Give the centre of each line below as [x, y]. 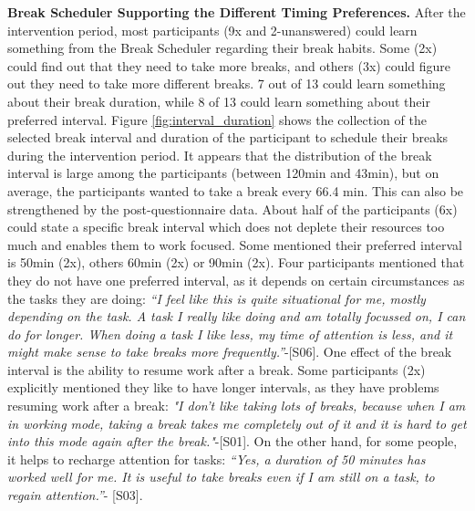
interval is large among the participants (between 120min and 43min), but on [223, 173]
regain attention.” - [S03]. [75, 495]
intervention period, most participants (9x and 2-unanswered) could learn [212, 30]
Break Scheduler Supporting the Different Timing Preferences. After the [237, 12]
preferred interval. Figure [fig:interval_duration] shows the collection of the [217, 119]
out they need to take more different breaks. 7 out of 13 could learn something [227, 83]
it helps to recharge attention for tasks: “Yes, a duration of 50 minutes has [217, 459]
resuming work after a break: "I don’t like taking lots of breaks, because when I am [237, 406]
